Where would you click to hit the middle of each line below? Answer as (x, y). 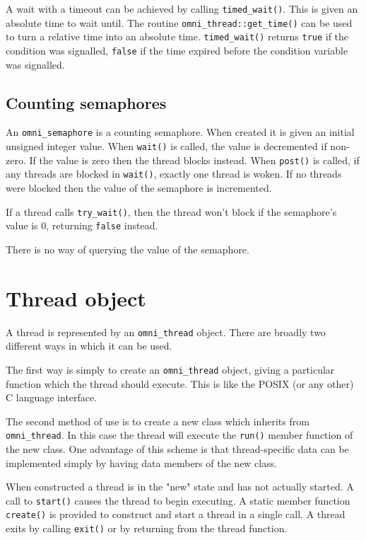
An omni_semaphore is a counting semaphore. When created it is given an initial (180, 132)
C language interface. (52, 397)
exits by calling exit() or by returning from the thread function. (147, 528)
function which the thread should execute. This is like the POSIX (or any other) (180, 383)
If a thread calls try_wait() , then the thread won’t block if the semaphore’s (171, 211)
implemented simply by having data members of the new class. (142, 463)
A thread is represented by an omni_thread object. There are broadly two (166, 332)
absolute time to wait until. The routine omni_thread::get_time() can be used (179, 22)
